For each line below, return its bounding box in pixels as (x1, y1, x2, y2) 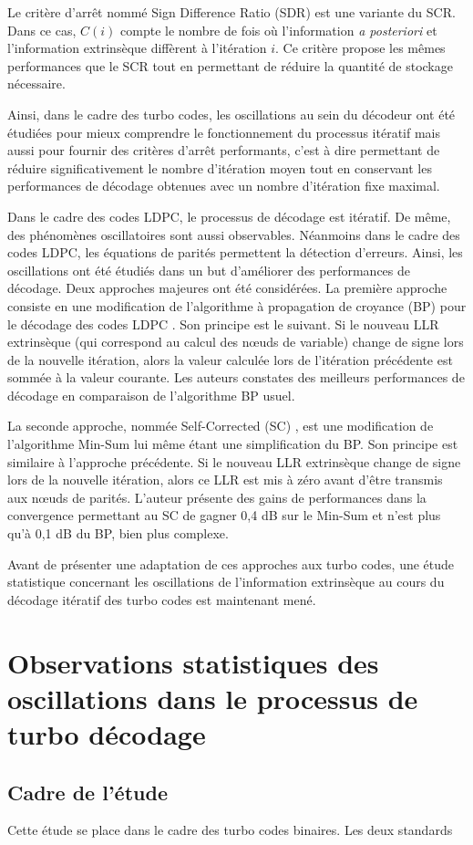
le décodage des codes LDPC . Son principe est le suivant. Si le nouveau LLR (7, 314, 439, 333)
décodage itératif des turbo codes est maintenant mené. (7, 589, 316, 609)
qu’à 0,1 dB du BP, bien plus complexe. (7, 524, 229, 543)
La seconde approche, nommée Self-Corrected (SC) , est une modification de (7, 416, 434, 435)
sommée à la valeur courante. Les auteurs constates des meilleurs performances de (7, 368, 465, 387)
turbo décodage (7, 715, 206, 752)
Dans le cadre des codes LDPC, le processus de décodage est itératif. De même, (7, 206, 451, 225)
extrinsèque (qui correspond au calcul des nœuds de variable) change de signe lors (7, 332, 464, 351)
